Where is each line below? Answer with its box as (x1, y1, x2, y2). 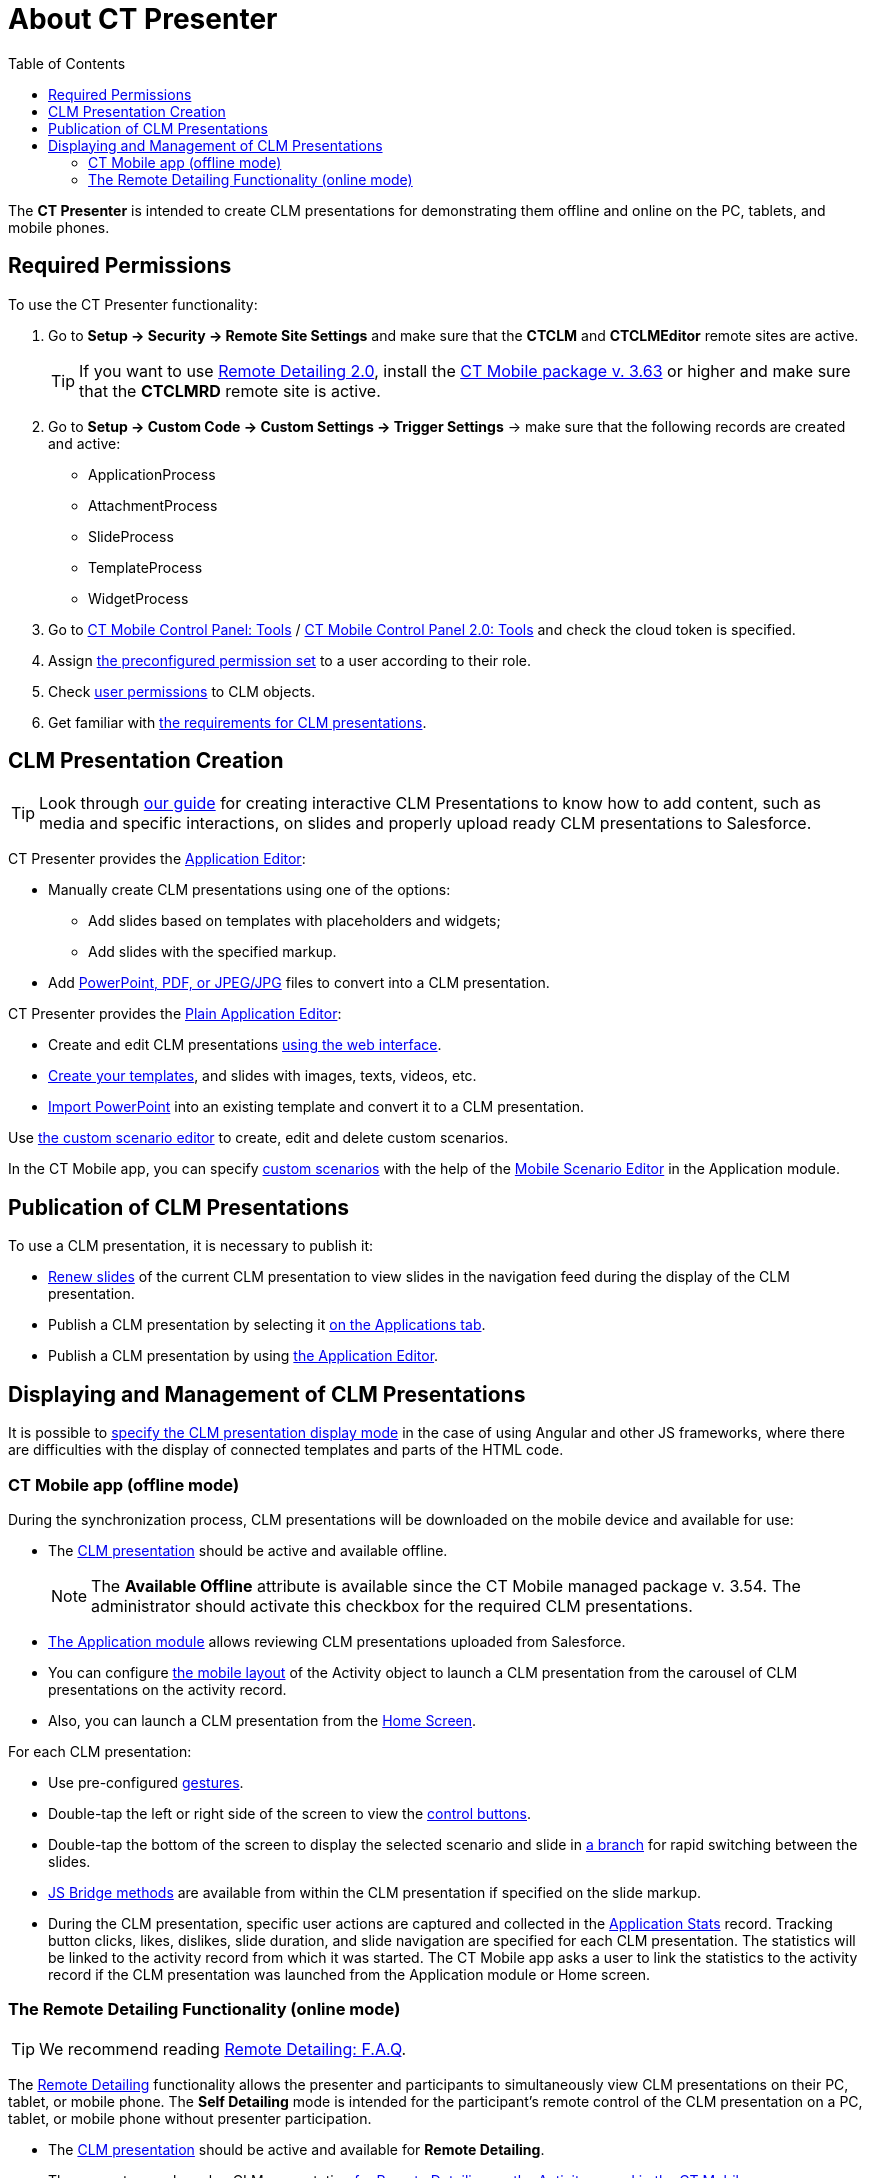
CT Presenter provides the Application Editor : (8, 850, 306, 868)
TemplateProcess (88, 558, 203, 576)
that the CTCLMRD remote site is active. (79, 380, 381, 401)
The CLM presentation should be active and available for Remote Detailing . (48, 2140, 545, 2158)
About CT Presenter (8, 2, 278, 36)
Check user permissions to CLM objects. (48, 682, 316, 700)
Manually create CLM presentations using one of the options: (48, 881, 451, 899)
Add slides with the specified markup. (88, 943, 337, 961)
